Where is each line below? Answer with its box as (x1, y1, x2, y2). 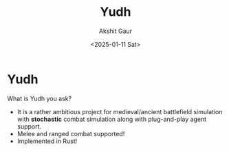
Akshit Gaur (98, 27, 133, 35)
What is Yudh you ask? (7, 94, 72, 102)
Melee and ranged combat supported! (17, 129, 125, 138)
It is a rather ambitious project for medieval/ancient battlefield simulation (17, 107, 223, 116)
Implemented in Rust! (17, 137, 78, 145)
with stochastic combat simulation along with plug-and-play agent (17, 115, 207, 123)
